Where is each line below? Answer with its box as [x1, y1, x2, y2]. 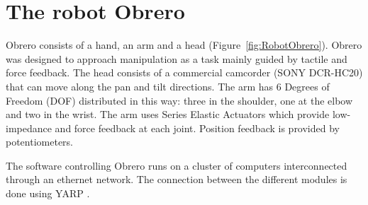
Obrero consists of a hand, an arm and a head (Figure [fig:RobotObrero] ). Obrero [6, 37, 362, 52]
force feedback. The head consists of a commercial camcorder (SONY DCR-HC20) [6, 65, 363, 80]
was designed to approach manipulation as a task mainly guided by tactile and [6, 51, 347, 66]
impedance [6, 120, 52, 135]
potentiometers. [6, 134, 74, 149]
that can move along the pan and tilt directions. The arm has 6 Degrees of [6, 78, 330, 93]
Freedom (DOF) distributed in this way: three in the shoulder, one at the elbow [6, 93, 353, 107]
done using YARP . [6, 186, 90, 201]
